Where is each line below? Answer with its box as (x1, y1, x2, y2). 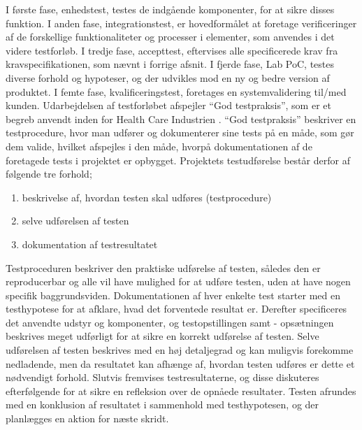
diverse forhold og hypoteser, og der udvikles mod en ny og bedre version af (6, 70, 330, 85)
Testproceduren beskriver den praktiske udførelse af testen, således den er (6, 260, 321, 275)
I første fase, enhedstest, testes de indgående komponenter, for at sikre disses (6, 2, 335, 16)
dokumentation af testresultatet (22, 236, 158, 251)
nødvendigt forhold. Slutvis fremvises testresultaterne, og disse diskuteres (6, 370, 319, 385)
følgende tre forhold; (6, 166, 92, 181)
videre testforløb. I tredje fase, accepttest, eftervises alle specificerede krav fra (6, 43, 338, 57)
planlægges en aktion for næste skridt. (6, 411, 169, 426)
